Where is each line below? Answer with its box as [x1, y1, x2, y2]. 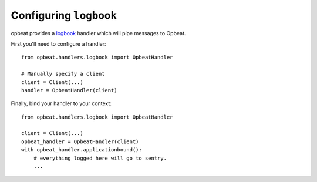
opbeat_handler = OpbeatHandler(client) [21, 138, 139, 145]
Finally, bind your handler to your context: [11, 100, 112, 107]
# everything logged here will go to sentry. [33, 154, 167, 161]
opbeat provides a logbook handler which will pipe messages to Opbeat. [11, 29, 186, 36]
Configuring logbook [11, 9, 117, 22]
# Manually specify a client [21, 70, 105, 77]
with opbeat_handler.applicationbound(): [21, 147, 142, 153]
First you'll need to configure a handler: [11, 40, 106, 47]
